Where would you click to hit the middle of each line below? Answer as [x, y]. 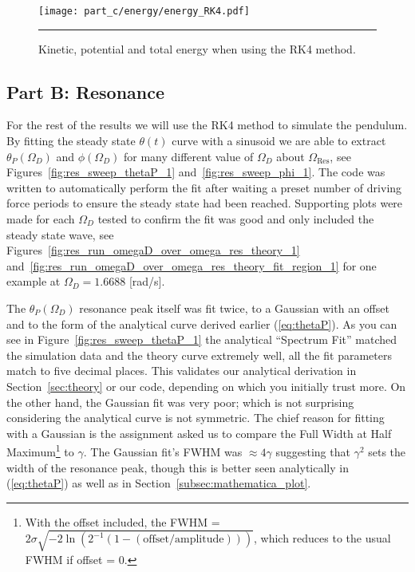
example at [34, 281]
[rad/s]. [147, 281]
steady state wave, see [60, 234]
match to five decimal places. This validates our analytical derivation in [182, 371]
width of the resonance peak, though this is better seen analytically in [178, 467]
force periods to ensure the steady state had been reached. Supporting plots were [205, 203]
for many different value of [188, 156]
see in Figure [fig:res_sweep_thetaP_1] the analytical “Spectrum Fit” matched [202, 339]
